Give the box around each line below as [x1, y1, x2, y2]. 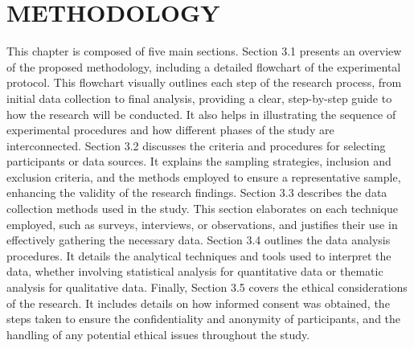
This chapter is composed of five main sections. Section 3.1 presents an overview [6, 43, 402, 59]
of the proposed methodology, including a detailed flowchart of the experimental [6, 58, 401, 75]
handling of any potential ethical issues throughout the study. [6, 325, 310, 342]
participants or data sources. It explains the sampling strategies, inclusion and [6, 153, 391, 170]
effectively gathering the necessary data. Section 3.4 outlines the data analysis [6, 231, 391, 248]
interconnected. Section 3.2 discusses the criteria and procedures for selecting [6, 137, 386, 154]
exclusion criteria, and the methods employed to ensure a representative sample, [6, 168, 401, 185]
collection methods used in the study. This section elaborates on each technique [6, 200, 398, 217]
